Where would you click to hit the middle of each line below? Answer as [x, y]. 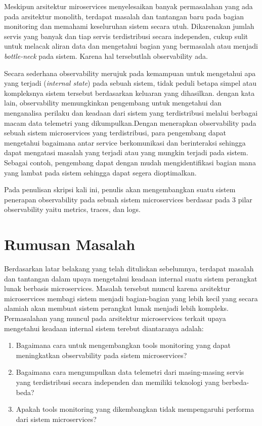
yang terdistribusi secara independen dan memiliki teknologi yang [118, 382]
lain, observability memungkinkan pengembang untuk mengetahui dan [113, 103]
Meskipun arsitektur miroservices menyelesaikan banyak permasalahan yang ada [128, 6]
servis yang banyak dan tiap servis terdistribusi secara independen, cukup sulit [126, 36]
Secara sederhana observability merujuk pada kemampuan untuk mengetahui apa [130, 73]
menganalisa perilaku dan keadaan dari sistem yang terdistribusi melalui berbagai [131, 112]
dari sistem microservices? [56, 419]
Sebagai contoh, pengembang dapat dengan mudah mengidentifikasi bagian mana [130, 162]
